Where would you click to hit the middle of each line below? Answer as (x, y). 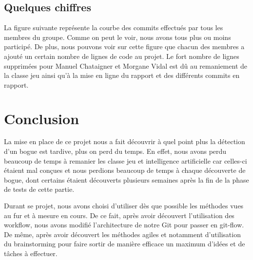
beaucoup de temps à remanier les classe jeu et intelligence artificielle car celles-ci (126, 160)
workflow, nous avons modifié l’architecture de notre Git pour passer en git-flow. (124, 225)
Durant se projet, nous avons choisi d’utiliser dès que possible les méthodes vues (124, 206)
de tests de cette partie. (39, 189)
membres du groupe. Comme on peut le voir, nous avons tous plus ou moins (117, 37)
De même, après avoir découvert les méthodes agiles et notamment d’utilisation (122, 234)
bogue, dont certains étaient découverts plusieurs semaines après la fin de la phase (126, 179)
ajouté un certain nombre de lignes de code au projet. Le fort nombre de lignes (122, 56)
